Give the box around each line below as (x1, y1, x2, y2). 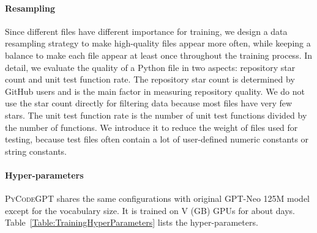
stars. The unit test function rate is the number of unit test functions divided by (5, 108, 307, 121)
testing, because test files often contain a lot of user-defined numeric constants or (5, 133, 309, 146)
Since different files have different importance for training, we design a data (5, 24, 288, 37)
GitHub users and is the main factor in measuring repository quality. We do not (5, 84, 305, 97)
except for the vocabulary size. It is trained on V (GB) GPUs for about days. (5, 204, 295, 216)
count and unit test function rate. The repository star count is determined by (5, 73, 295, 86)
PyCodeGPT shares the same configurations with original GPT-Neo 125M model (5, 192, 310, 205)
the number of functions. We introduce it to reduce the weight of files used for (5, 120, 298, 133)
